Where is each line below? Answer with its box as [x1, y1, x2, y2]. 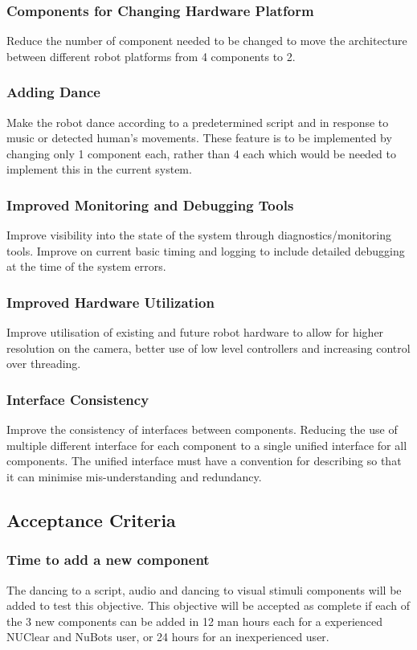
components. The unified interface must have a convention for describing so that [6, 452, 402, 469]
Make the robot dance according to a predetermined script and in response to [6, 113, 389, 130]
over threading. [6, 355, 81, 372]
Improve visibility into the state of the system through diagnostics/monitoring [6, 227, 391, 243]
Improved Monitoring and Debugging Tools [6, 194, 294, 215]
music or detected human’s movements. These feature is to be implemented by [6, 129, 392, 146]
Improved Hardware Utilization [6, 292, 215, 312]
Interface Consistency [6, 389, 149, 409]
